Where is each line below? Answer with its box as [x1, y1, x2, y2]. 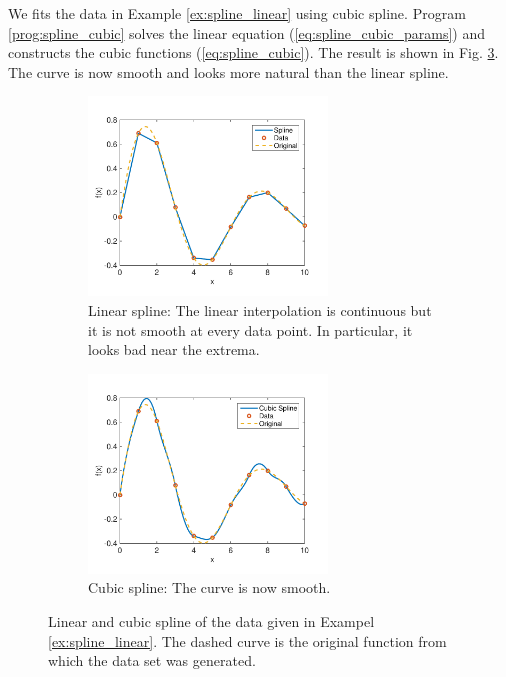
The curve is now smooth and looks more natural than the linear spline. [8, 61, 449, 82]
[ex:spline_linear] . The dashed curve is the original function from [48, 630, 447, 651]
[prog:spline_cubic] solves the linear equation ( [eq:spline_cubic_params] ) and [8, 22, 485, 43]
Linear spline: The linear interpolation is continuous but [88, 299, 432, 320]
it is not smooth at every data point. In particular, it [88, 319, 413, 340]
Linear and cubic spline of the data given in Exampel [48, 610, 375, 631]
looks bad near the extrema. [88, 339, 260, 360]
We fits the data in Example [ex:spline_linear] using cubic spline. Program [8, 3, 466, 23]
